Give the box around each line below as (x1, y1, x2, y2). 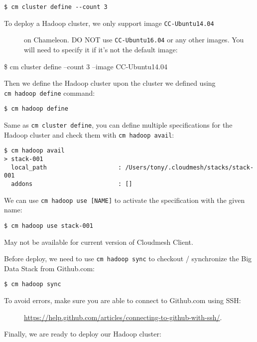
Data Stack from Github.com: (4, 263, 95, 273)
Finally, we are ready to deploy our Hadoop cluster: (4, 329, 161, 339)
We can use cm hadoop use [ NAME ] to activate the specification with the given (4, 194, 245, 205)
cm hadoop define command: (4, 87, 95, 98)
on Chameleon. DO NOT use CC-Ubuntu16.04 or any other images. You (24, 34, 244, 45)
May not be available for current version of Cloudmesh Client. (4, 236, 193, 247)
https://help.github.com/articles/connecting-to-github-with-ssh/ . (24, 312, 222, 322)
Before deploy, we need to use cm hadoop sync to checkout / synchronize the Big (4, 253, 252, 264)
